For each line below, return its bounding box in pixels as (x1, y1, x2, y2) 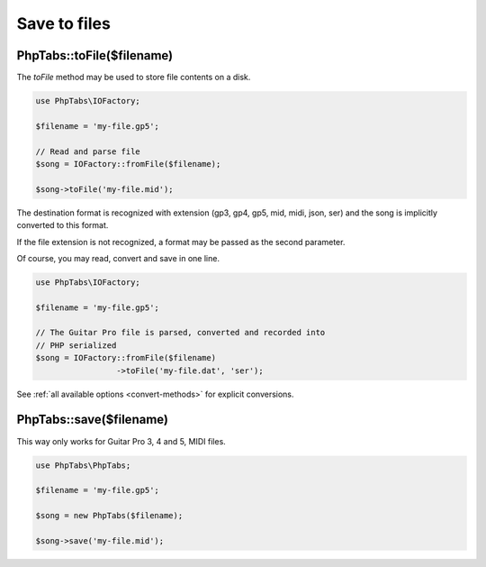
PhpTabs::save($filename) (16, 412, 168, 427)
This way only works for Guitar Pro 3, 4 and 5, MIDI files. (16, 435, 227, 446)
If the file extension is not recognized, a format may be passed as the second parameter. (16, 236, 346, 247)
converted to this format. (16, 220, 109, 231)
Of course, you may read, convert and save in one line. (16, 252, 220, 263)
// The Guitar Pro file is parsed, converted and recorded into (35, 327, 326, 338)
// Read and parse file (35, 146, 141, 157)
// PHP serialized (35, 340, 117, 351)
